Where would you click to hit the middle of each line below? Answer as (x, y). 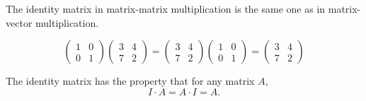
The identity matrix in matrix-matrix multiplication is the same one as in (166, 8)
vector (19, 22)
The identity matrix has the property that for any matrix (130, 81)
